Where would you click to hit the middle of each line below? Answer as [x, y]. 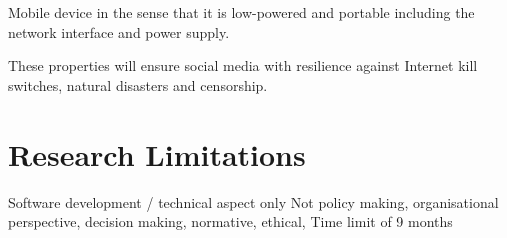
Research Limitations [157, 153]
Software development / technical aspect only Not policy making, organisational [253, 201]
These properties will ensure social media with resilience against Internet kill [243, 65]
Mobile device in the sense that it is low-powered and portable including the [241, 12]
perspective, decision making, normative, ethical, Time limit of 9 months [230, 221]
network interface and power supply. [119, 31]
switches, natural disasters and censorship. [138, 84]
